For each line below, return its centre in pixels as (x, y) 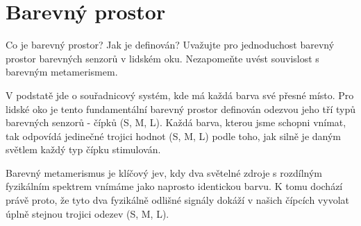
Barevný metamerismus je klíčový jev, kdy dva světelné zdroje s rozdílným (164, 172)
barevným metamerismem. (62, 72)
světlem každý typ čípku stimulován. (83, 149)
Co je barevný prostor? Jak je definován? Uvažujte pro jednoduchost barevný (170, 45)
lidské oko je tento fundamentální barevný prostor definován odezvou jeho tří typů (180, 108)
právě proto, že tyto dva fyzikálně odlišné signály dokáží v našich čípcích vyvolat (177, 200)
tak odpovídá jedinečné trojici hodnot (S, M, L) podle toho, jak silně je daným (173, 136)
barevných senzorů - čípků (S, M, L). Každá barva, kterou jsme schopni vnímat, (176, 122)
